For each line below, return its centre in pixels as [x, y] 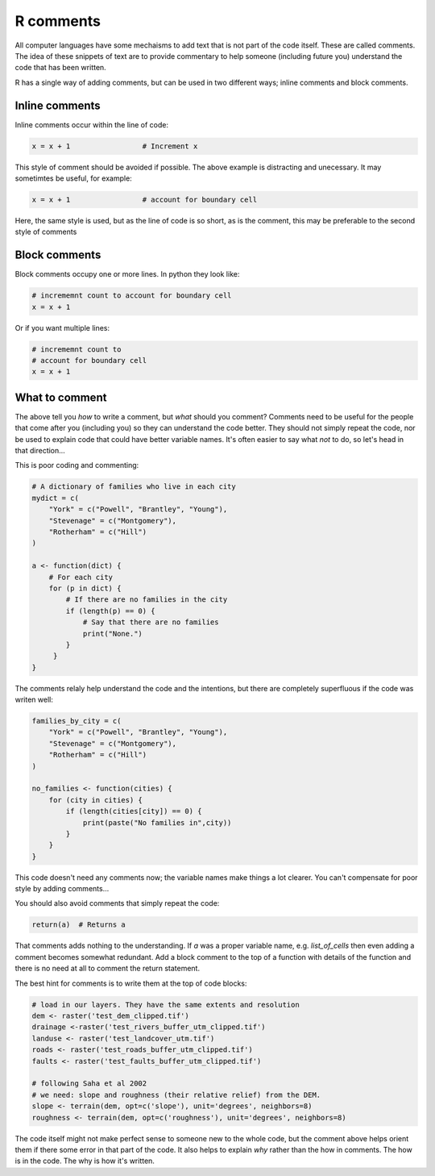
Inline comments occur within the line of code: [92, 124]
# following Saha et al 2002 [89, 1084]
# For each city [81, 577]
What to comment [61, 397]
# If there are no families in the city [147, 600]
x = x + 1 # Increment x [115, 146]
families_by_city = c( [77, 721]
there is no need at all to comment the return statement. [108, 969]
